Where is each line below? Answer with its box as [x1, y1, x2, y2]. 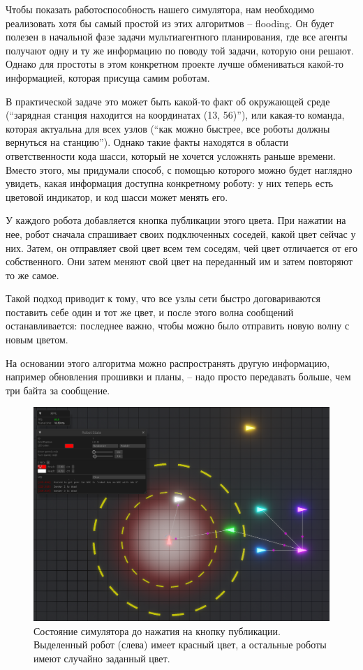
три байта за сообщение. [6, 382, 110, 397]
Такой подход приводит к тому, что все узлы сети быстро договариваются [6, 291, 320, 306]
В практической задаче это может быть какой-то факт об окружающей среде [6, 94, 330, 108]
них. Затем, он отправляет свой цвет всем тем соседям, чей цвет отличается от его [6, 240, 357, 255]
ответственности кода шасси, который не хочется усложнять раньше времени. [6, 148, 336, 163]
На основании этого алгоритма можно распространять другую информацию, [6, 355, 330, 370]
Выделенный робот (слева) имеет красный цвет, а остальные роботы [34, 637, 327, 652]
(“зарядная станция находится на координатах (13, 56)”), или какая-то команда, [6, 107, 345, 122]
